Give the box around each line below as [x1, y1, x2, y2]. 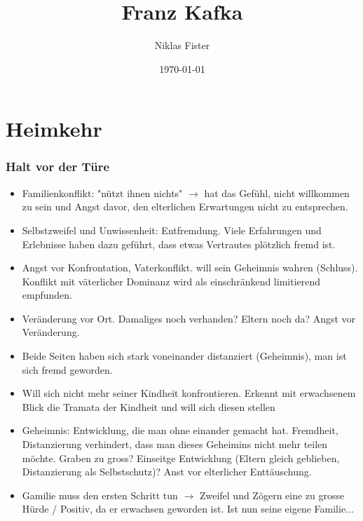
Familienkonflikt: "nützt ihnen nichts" [22, 185, 183, 200]
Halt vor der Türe [6, 158, 110, 175]
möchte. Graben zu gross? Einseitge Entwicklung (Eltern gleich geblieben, [22, 450, 340, 465]
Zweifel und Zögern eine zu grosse [199, 487, 345, 502]
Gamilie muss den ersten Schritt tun [22, 487, 178, 502]
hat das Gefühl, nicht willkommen [204, 185, 350, 200]
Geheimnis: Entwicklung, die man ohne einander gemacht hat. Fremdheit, [22, 423, 338, 438]
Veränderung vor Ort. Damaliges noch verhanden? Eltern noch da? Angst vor [22, 311, 356, 325]
